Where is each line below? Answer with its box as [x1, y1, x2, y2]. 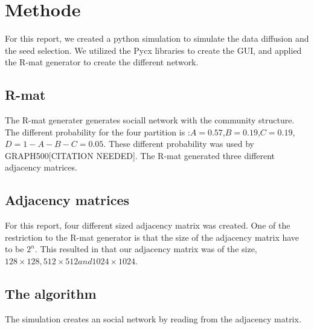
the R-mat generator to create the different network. [5, 56, 199, 68]
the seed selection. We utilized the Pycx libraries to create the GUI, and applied [5, 44, 302, 56]
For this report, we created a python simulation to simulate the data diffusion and [5, 32, 309, 45]
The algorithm [5, 284, 97, 303]
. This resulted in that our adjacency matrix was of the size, [34, 243, 257, 255]
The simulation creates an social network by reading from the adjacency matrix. [5, 312, 301, 325]
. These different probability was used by [103, 137, 254, 150]
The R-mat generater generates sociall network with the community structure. [5, 114, 295, 126]
